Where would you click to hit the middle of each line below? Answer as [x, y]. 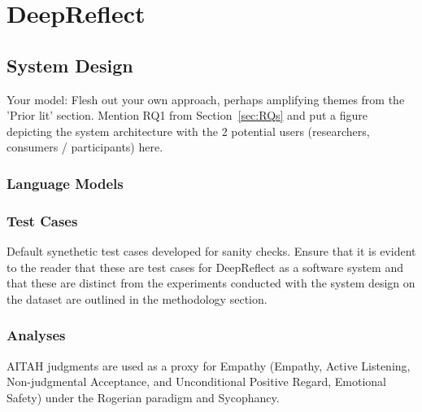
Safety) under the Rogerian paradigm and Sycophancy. [143, 397]
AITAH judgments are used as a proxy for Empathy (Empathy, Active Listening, [209, 365]
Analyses [36, 335]
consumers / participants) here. [85, 147]
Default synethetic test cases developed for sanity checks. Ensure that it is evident [211, 251]
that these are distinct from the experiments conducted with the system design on [211, 283]
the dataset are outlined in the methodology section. [137, 298]
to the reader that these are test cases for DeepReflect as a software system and [205, 267]
